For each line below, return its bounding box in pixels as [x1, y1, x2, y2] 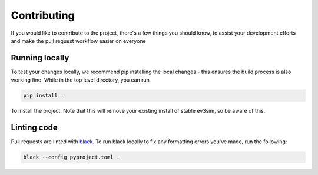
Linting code [11, 123, 58, 133]
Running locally [11, 53, 69, 63]
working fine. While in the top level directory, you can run [11, 76, 150, 83]
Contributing [11, 9, 75, 22]
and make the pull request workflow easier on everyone [11, 37, 147, 44]
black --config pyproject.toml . [23, 154, 120, 161]
